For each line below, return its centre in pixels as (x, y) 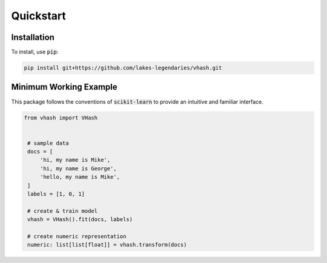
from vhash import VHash (61, 118)
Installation (33, 37)
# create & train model (63, 211)
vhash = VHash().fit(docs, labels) (80, 219)
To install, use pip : (35, 52)
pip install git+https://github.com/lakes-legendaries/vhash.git (123, 68)
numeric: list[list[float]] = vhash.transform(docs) (107, 245)
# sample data (48, 143)
